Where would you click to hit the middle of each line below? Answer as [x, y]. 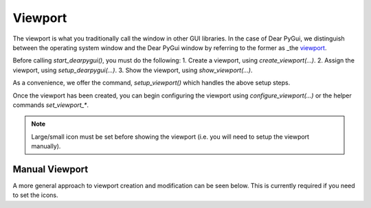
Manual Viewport [50, 169]
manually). [46, 146]
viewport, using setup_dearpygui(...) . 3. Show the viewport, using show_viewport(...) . [133, 70]
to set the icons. [35, 195]
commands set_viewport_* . [51, 105]
